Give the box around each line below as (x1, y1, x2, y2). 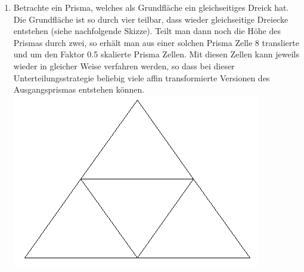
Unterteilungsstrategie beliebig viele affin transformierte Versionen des (13, 71, 270, 84)
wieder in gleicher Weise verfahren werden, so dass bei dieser (13, 59, 235, 72)
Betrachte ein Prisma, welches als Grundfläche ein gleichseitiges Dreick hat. (13, 1, 289, 13)
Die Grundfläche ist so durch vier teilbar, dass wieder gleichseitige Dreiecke (13, 13, 289, 25)
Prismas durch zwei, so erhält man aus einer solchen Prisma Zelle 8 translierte (13, 36, 299, 48)
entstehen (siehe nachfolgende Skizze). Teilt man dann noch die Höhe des (13, 25, 281, 37)
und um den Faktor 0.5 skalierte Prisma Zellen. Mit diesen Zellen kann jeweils (13, 48, 299, 60)
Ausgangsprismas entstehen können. (13, 83, 145, 96)
